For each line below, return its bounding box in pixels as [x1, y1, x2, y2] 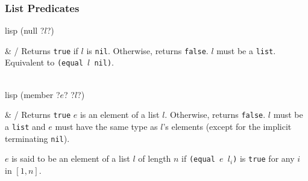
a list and [5, 120, 46, 132]
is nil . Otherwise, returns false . [86, 44, 209, 57]
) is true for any [233, 152, 295, 165]
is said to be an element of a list [11, 152, 130, 165]
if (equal [181, 152, 215, 165]
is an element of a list [80, 108, 160, 121]
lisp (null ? [5, 24, 45, 37]
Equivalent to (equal [5, 56, 83, 69]
